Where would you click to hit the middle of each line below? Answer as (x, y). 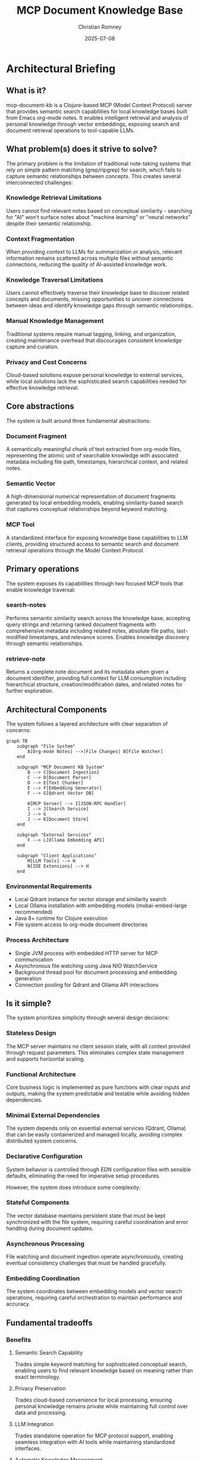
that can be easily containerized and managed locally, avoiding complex (94, 1135)
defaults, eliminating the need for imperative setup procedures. (83, 1176)
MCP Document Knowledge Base (100, 10)
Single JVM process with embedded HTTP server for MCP (86, 953)
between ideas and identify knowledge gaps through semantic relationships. (99, 306)
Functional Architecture (41, 1074)
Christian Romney (100, 27)
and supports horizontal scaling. (45, 1059)
